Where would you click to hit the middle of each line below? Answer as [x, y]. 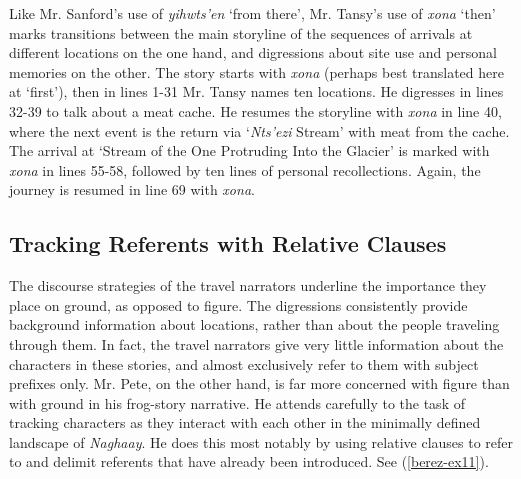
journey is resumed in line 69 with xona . [132, 189]
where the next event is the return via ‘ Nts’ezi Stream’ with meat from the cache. [259, 130]
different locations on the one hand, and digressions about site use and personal [253, 52]
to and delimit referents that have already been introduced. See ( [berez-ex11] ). [249, 461]
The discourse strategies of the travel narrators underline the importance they [248, 285]
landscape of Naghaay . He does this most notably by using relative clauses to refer [261, 441]
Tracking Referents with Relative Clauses [228, 243]
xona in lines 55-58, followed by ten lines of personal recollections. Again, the [245, 169]
